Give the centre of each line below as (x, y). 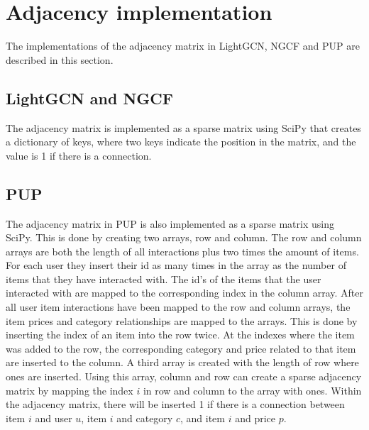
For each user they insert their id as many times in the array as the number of (176, 265)
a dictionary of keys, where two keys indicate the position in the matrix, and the (181, 142)
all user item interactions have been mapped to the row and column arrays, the (178, 307)
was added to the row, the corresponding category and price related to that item (181, 348)
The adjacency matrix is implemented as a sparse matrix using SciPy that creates (183, 127)
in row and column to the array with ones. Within (252, 390)
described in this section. (60, 59)
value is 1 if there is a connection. (79, 155)
